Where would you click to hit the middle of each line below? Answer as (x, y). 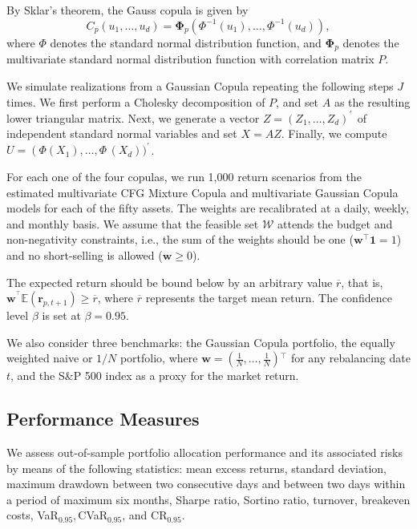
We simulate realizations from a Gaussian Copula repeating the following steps (200, 85)
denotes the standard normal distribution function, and (186, 42)
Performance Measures (103, 419)
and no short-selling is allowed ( (85, 254)
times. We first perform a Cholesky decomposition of (136, 101)
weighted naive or (50, 358)
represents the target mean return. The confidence (269, 298)
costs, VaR (32, 515)
